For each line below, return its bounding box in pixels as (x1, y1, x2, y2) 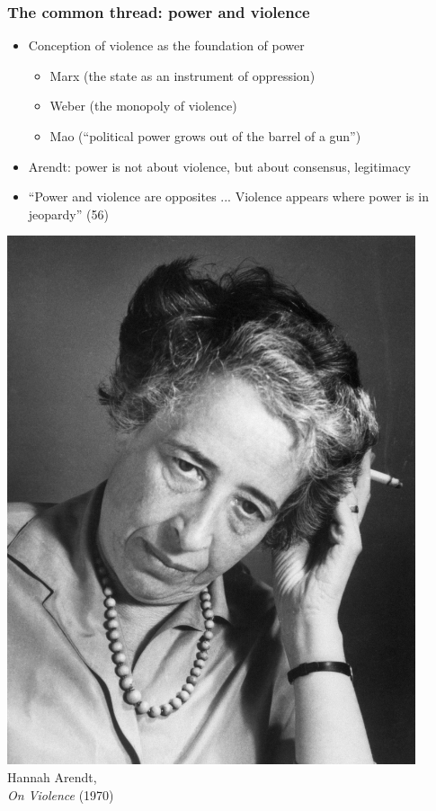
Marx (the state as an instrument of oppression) (49, 66, 316, 85)
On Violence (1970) (7, 785, 114, 804)
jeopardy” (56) (28, 204, 109, 223)
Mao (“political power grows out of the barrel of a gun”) (49, 127, 361, 145)
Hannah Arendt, (7, 767, 97, 786)
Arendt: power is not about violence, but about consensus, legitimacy (28, 156, 411, 175)
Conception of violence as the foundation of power (28, 36, 305, 55)
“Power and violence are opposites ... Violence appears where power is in (28, 187, 429, 206)
